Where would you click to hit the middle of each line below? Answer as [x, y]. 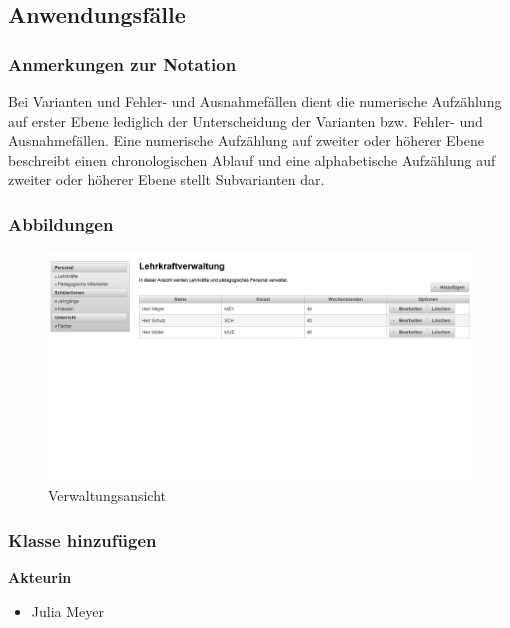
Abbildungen [61, 223]
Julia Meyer [67, 610]
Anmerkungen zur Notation [122, 63]
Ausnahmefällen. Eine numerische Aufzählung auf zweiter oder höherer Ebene [246, 140]
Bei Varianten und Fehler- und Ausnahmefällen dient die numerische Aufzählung [255, 101]
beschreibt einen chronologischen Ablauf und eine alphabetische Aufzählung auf [252, 159]
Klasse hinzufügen [82, 539]
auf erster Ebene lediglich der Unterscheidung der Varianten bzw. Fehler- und [245, 120]
